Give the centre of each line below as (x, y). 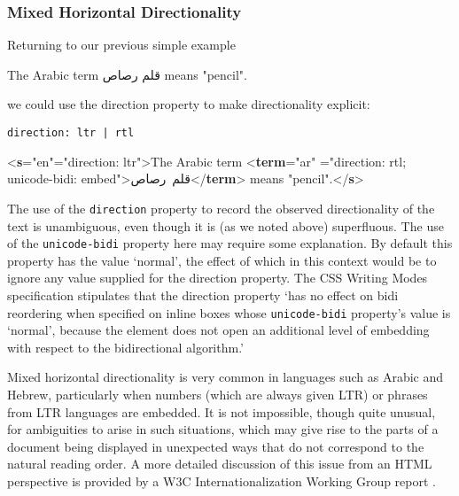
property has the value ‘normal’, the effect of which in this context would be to (222, 260)
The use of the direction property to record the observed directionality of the (221, 208)
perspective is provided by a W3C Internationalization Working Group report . (222, 480)
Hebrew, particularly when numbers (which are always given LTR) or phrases (218, 394)
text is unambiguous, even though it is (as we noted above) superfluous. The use (226, 225)
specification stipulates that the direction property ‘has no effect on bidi (203, 294)
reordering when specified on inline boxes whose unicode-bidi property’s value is (229, 312)
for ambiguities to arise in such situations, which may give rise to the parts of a (223, 429)
